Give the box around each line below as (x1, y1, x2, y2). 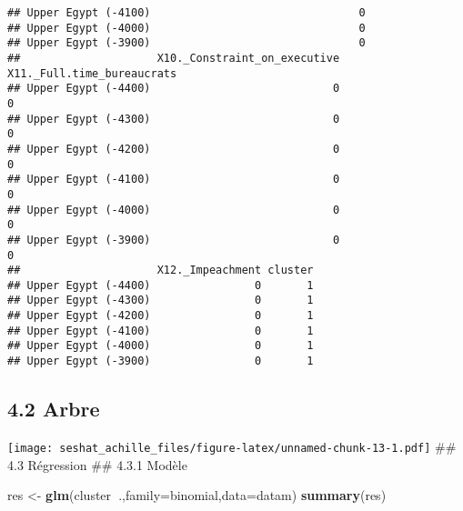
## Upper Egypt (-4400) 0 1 (7, 278, 314, 292)
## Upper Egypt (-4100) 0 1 (7, 324, 314, 337)
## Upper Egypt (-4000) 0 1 (7, 339, 314, 353)
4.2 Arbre (7, 395, 100, 423)
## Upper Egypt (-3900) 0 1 (7, 355, 314, 368)
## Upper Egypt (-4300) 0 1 (7, 294, 314, 307)
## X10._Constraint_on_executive (7, 51, 340, 65)
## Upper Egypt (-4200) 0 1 (7, 309, 314, 323)
